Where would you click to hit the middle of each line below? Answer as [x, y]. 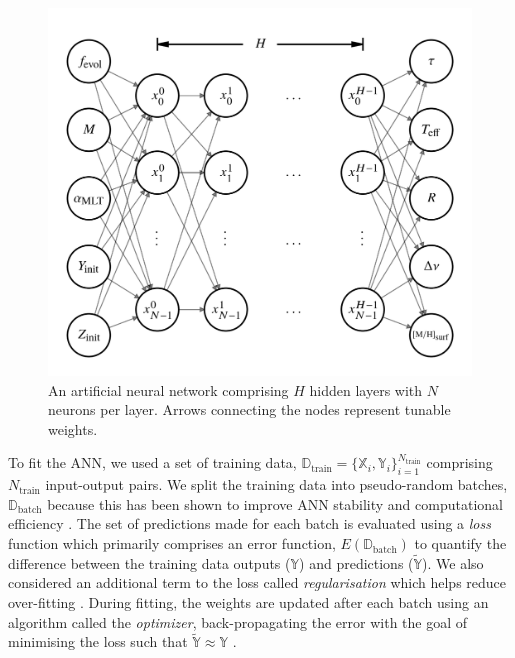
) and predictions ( [356, 562]
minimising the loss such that [98, 641]
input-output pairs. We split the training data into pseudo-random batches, [276, 484]
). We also [453, 562]
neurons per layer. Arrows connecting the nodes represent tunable [249, 409]
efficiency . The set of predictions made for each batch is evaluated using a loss [249, 523]
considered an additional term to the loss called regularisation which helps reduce [257, 582]
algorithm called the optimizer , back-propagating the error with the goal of [238, 621]
